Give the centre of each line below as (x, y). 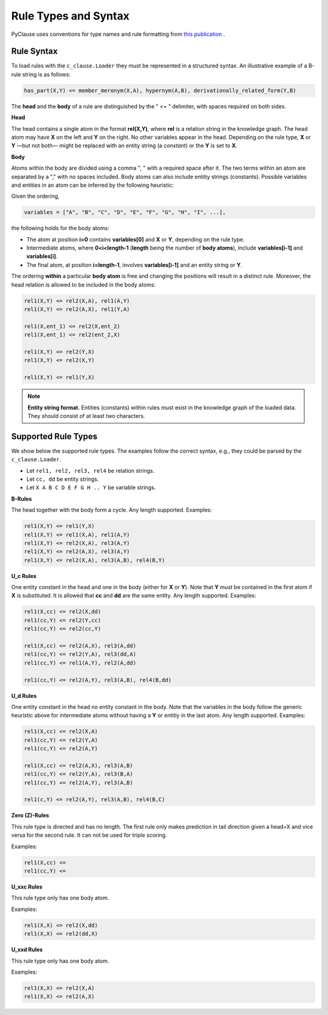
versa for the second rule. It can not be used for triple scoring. (89, 835)
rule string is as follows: (41, 74)
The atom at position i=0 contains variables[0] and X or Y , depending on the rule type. (136, 239)
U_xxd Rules (27, 950)
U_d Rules (24, 696)
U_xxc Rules (27, 887)
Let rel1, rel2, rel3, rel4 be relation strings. (91, 470)
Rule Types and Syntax (70, 16)
